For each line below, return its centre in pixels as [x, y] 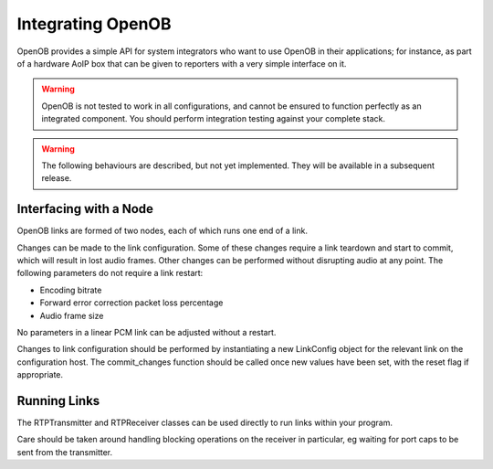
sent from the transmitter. [65, 452]
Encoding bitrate [71, 290]
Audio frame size [72, 315]
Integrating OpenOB [94, 24]
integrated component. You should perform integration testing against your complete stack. [213, 119]
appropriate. [40, 375]
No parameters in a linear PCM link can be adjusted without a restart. [147, 332]
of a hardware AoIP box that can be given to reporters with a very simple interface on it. [182, 63]
